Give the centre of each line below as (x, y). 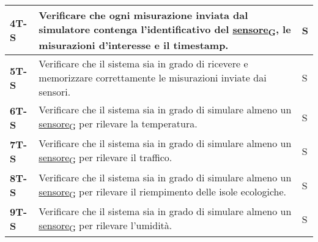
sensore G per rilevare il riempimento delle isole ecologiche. (163, 192)
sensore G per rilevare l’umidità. (105, 226)
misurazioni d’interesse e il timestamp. (134, 45)
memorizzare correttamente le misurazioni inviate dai (153, 78)
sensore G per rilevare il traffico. (105, 158)
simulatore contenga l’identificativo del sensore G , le (165, 30)
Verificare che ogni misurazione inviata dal (143, 15)
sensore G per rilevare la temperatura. (118, 125)
